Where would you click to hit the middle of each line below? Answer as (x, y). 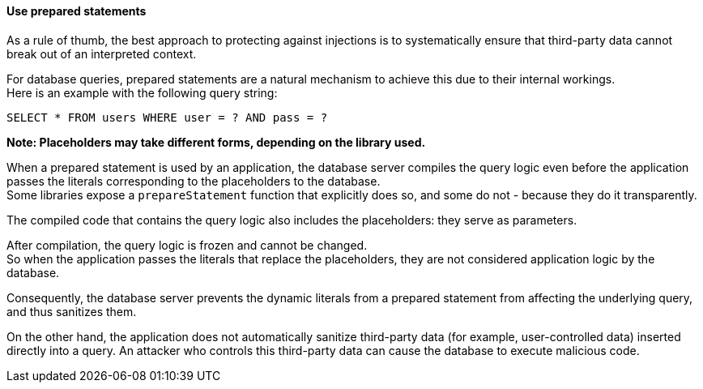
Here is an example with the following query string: (142, 92)
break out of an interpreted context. (102, 53)
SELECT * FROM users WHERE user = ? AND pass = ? (167, 117)
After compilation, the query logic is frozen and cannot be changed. (187, 245)
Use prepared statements (77, 11)
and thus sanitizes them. (72, 311)
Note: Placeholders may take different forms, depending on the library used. (216, 142)
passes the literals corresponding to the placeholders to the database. (194, 181)
